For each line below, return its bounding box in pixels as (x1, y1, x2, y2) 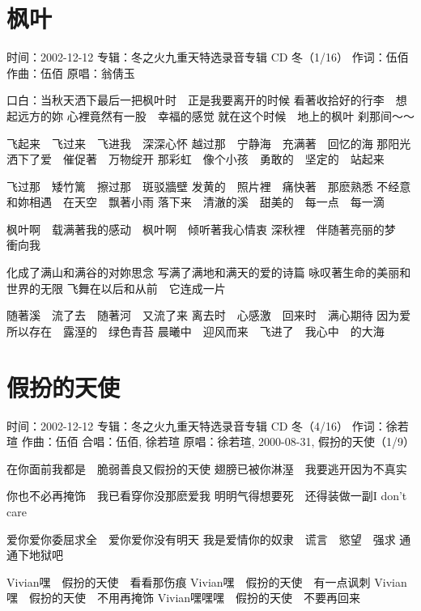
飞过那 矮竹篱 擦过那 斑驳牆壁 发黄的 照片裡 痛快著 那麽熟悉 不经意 (6, 177, 411, 194)
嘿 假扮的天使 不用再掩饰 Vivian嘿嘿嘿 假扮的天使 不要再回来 (6, 589, 361, 606)
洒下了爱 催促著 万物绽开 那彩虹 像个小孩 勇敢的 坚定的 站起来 (6, 151, 385, 168)
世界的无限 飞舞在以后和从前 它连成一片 (6, 279, 226, 296)
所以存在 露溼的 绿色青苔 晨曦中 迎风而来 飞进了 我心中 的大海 (6, 322, 385, 339)
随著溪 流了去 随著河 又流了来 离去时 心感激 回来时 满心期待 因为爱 (6, 307, 411, 324)
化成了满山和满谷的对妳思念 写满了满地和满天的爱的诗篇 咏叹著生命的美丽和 (6, 264, 411, 281)
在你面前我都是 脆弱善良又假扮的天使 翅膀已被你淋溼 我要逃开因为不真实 (6, 460, 407, 477)
